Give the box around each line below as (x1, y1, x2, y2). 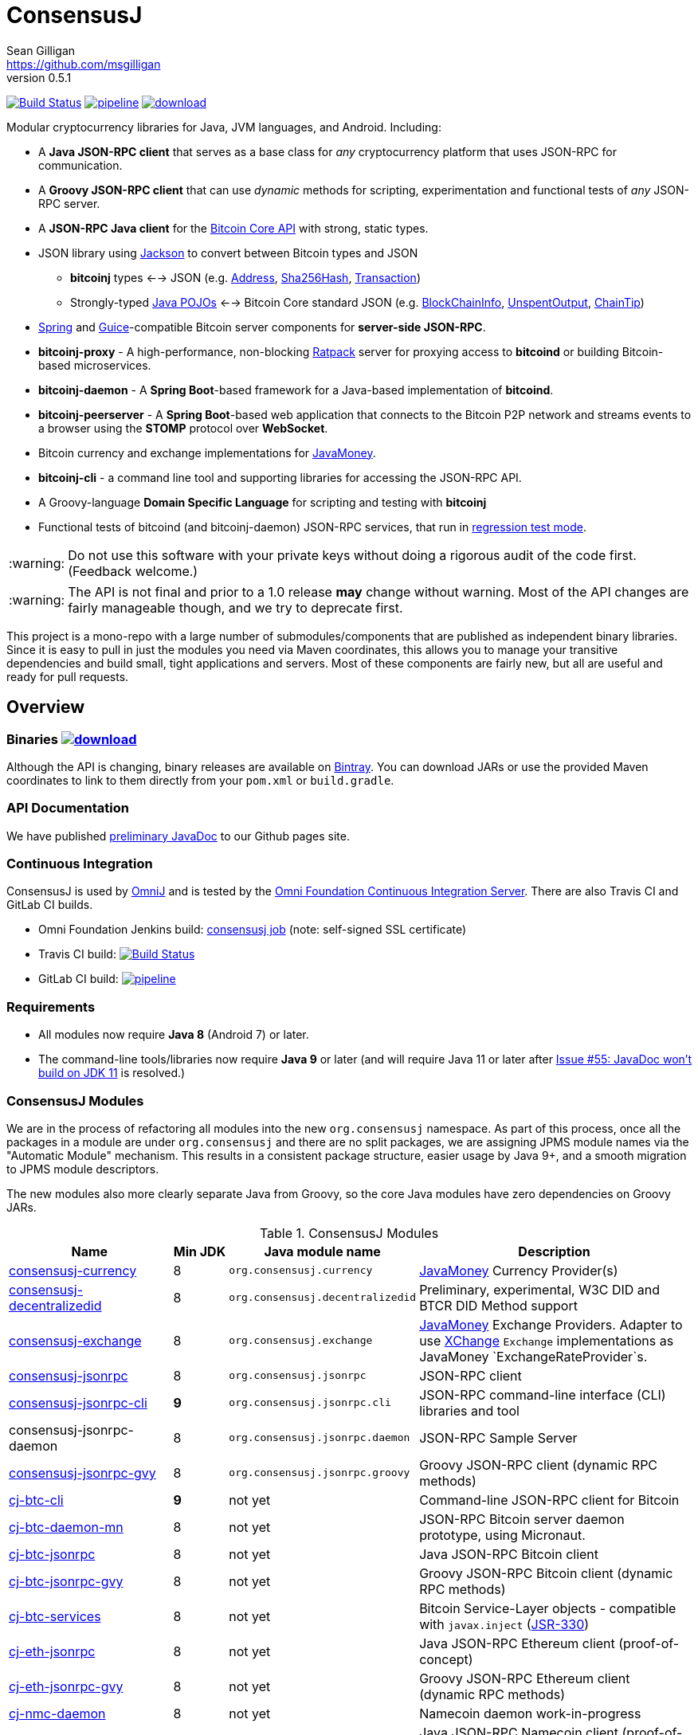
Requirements (6, 998, 96, 1015)
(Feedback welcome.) (68, 562, 198, 579)
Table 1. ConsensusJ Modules (259, 1224, 439, 1241)
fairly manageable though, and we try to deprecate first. (68, 599, 403, 616)
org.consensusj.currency (229, 1264, 373, 1277)
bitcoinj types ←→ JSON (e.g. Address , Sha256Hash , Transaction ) (70, 270, 422, 284)
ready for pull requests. (6, 669, 129, 683)
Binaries (6, 730, 59, 747)
